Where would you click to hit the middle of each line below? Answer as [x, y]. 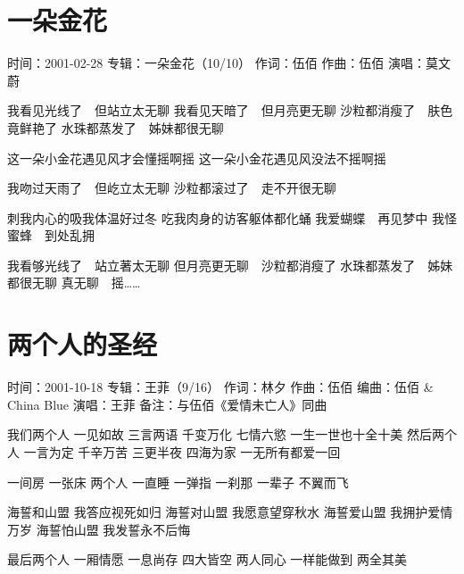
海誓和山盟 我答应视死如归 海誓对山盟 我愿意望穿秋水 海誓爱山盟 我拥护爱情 [230, 512]
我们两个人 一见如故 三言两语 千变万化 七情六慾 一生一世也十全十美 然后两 [226, 434]
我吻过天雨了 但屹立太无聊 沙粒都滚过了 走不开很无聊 [172, 188]
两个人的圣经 [83, 344]
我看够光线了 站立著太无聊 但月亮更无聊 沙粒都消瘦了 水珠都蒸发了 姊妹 [230, 265]
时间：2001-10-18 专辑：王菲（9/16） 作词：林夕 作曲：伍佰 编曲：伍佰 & [220, 387]
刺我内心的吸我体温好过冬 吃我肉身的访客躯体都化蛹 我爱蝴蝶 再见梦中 [218, 217]
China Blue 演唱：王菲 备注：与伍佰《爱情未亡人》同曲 [167, 404]
